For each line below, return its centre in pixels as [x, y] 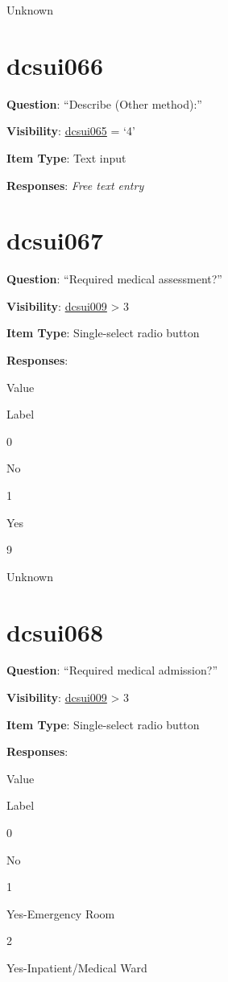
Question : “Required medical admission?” [112, 670]
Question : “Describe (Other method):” [104, 103]
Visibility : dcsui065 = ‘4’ [71, 131]
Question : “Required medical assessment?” [114, 279]
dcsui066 [55, 65]
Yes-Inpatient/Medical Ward [77, 968]
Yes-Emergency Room [61, 913]
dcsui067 [55, 240]
